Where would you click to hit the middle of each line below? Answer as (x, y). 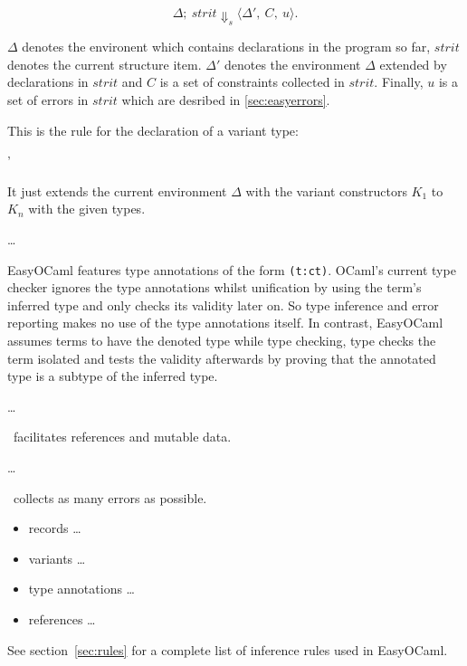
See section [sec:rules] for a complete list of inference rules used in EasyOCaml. (228, 649)
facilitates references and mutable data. (122, 437)
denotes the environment (292, 64)
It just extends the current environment (117, 190)
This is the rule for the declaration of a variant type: (153, 130)
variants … (57, 558)
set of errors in (48, 100)
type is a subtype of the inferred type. (113, 376)
